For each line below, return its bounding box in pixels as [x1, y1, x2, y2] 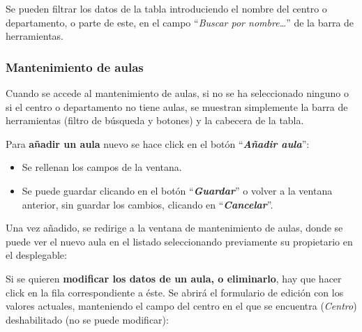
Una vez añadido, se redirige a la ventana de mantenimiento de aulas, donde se [6, 220, 343, 235]
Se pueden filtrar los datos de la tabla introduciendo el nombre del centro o [6, 1, 327, 15]
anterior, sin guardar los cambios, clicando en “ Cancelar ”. [22, 197, 273, 211]
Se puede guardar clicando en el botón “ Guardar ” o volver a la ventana [22, 183, 333, 197]
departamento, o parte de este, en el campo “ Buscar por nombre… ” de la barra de [6, 15, 354, 29]
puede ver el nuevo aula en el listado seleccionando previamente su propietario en [6, 234, 353, 248]
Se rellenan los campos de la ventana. [22, 160, 182, 174]
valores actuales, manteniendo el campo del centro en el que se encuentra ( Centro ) [6, 299, 357, 313]
